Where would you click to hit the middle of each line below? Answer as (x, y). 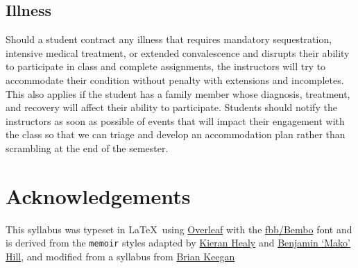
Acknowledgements (98, 195)
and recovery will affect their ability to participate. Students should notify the (171, 107)
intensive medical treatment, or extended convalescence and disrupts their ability (178, 52)
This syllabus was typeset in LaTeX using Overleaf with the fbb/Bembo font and (179, 229)
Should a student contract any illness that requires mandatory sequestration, (169, 39)
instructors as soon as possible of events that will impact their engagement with (175, 120)
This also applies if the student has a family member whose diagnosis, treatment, (178, 93)
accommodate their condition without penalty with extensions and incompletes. (175, 79)
